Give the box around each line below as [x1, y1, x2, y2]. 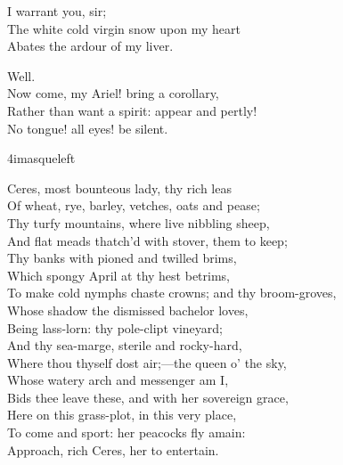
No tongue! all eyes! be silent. [7, 118, 168, 137]
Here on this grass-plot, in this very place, [7, 405, 237, 424]
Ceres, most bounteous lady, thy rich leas [7, 178, 232, 197]
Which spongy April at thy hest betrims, [7, 265, 230, 284]
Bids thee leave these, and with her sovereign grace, [7, 387, 289, 406]
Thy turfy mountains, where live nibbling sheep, [7, 213, 270, 232]
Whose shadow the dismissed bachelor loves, [7, 300, 249, 319]
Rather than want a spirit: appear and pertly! [7, 101, 257, 119]
